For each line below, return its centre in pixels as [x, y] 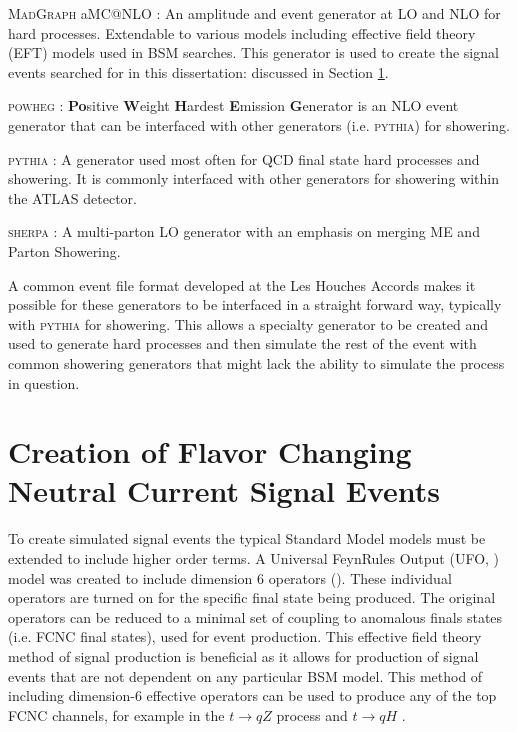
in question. [44, 382]
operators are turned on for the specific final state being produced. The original [252, 597]
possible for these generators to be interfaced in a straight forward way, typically [255, 304]
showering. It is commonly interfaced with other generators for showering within [253, 178]
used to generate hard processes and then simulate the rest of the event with [242, 343]
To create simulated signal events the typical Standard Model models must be [247, 538]
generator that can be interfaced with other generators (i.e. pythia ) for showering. [259, 124]
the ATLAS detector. [72, 197]
